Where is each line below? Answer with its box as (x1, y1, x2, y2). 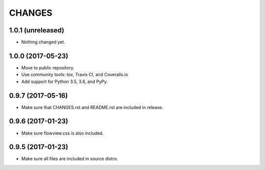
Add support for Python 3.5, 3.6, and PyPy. (21, 79, 108, 85)
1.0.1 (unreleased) (9, 26, 65, 34)
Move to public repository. (21, 64, 75, 71)
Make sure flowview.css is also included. (21, 130, 104, 136)
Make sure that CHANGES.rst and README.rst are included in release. (21, 104, 163, 110)
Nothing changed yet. (21, 39, 66, 45)
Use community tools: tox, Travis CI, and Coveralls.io (21, 72, 129, 78)
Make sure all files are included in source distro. (21, 156, 118, 162)
